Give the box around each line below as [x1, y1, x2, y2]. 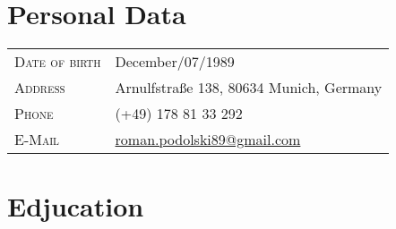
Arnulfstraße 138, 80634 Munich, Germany [115, 77, 383, 98]
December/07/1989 [115, 51, 235, 72]
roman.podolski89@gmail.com [115, 129, 301, 150]
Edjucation [7, 188, 144, 225]
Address [14, 77, 65, 98]
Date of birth [14, 51, 101, 72]
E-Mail [14, 129, 59, 150]
